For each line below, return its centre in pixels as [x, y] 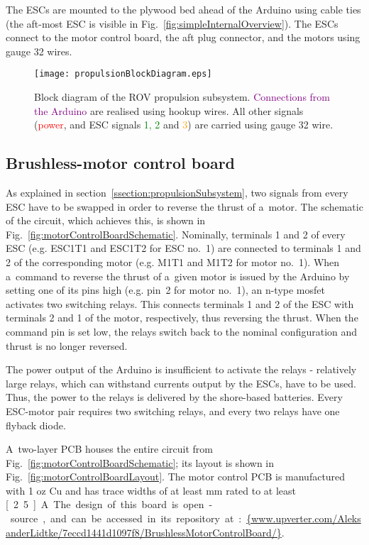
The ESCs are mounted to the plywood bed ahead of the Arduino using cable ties [183, 9]
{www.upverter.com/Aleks [304, 518]
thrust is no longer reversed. [67, 345]
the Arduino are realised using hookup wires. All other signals [169, 110]
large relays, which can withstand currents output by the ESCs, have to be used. [181, 383]
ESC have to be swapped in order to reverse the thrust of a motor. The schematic [184, 206]
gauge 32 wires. [39, 51]
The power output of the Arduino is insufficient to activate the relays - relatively [181, 369]
